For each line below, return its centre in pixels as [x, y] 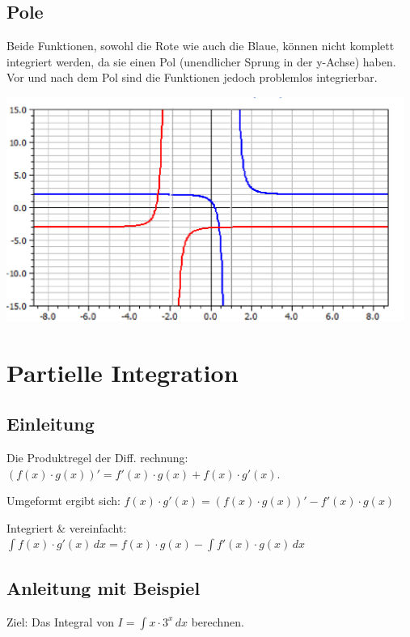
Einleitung [51, 424]
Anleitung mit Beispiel [104, 587]
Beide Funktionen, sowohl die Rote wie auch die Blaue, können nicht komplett [201, 46]
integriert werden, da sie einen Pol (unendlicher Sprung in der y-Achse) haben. [201, 61]
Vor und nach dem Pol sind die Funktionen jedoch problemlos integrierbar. [192, 77]
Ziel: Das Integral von [60, 621]
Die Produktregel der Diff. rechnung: [97, 457]
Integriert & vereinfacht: [67, 527]
